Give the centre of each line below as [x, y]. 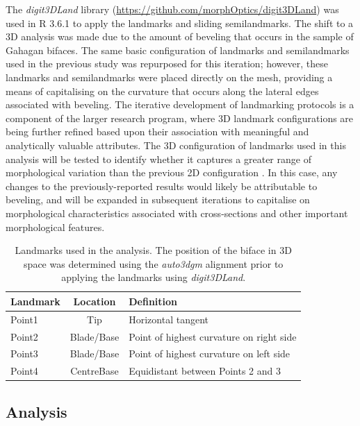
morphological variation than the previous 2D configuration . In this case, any [172, 172]
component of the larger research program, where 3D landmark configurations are [180, 118]
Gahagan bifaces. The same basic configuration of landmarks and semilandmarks [178, 50]
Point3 [24, 353]
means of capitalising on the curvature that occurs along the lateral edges [162, 91]
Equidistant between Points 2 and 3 [205, 371]
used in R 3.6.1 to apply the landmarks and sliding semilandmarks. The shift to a [180, 23]
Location [95, 301]
